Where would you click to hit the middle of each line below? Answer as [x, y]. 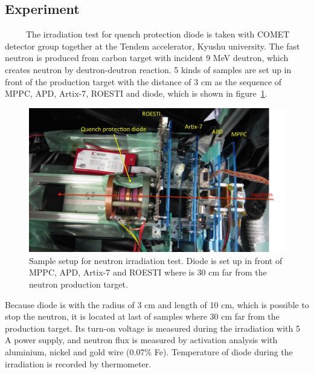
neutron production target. [78, 284]
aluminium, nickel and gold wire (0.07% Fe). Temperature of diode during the [149, 352]
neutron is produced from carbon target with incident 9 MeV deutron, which [147, 58]
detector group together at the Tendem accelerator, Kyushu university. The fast [152, 46]
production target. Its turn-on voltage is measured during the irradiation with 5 [153, 328]
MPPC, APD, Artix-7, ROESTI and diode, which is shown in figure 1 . [136, 93]
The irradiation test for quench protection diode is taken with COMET [158, 34]
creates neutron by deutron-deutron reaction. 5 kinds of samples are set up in [148, 69]
